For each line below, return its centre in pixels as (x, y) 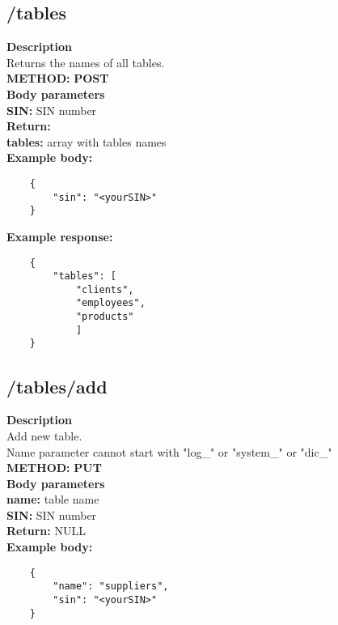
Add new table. (44, 435)
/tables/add (57, 386)
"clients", (105, 289)
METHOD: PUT (54, 468)
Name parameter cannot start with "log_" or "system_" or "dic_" (169, 451)
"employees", (110, 303)
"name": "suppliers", (111, 587)
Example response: (60, 236)
